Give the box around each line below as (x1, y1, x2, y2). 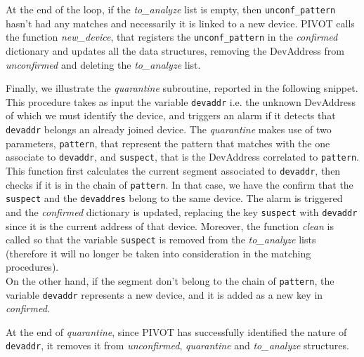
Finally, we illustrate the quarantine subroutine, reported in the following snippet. (6, 81, 358, 95)
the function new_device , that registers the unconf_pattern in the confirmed (6, 29, 338, 44)
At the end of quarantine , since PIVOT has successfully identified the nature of (6, 324, 347, 339)
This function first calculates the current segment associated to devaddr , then (6, 163, 341, 177)
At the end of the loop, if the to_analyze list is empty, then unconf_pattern (6, 2, 336, 16)
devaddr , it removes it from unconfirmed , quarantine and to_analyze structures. (6, 338, 349, 353)
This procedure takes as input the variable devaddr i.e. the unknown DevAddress (6, 94, 356, 109)
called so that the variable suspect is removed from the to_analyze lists (6, 232, 316, 247)
